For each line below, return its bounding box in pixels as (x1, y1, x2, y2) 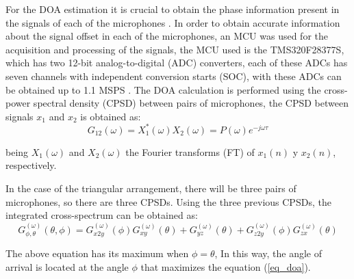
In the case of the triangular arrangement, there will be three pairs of (5, 181, 296, 196)
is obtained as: (80, 109, 141, 123)
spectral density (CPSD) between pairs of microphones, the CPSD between (33, 96, 349, 110)
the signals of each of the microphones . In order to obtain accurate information (5, 15, 340, 29)
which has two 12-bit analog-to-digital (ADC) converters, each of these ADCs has (5, 55, 348, 70)
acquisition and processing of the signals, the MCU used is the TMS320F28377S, (5, 42, 344, 56)
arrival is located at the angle (5, 259, 129, 274)
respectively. (5, 158, 57, 172)
